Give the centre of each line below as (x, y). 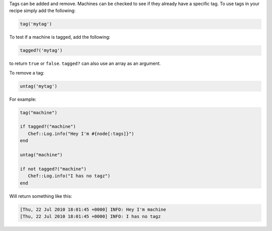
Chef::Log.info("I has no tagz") (69, 176)
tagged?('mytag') (41, 51)
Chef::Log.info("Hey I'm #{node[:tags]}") (81, 134)
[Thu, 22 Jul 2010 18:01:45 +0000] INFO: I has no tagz (90, 216)
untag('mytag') (39, 86)
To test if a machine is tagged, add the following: (60, 37)
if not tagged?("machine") (53, 169)
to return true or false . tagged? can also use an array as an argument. (85, 63)
